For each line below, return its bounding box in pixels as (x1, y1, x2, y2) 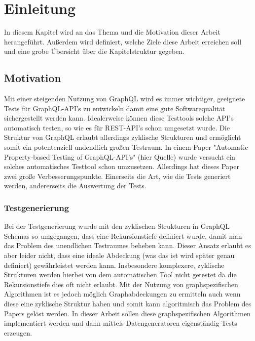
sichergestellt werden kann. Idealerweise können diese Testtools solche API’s (4, 113, 234, 123)
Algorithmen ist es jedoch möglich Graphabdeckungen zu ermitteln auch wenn (4, 289, 241, 299)
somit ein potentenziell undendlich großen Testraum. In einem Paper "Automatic (4, 142, 248, 152)
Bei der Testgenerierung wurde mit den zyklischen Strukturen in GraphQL (4, 221, 230, 231)
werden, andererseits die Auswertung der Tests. (4, 180, 146, 191)
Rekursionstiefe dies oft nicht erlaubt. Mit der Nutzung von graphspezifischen (4, 279, 238, 289)
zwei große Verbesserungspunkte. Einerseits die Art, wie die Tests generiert (4, 170, 231, 181)
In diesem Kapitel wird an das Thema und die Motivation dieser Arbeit (4, 27, 220, 37)
